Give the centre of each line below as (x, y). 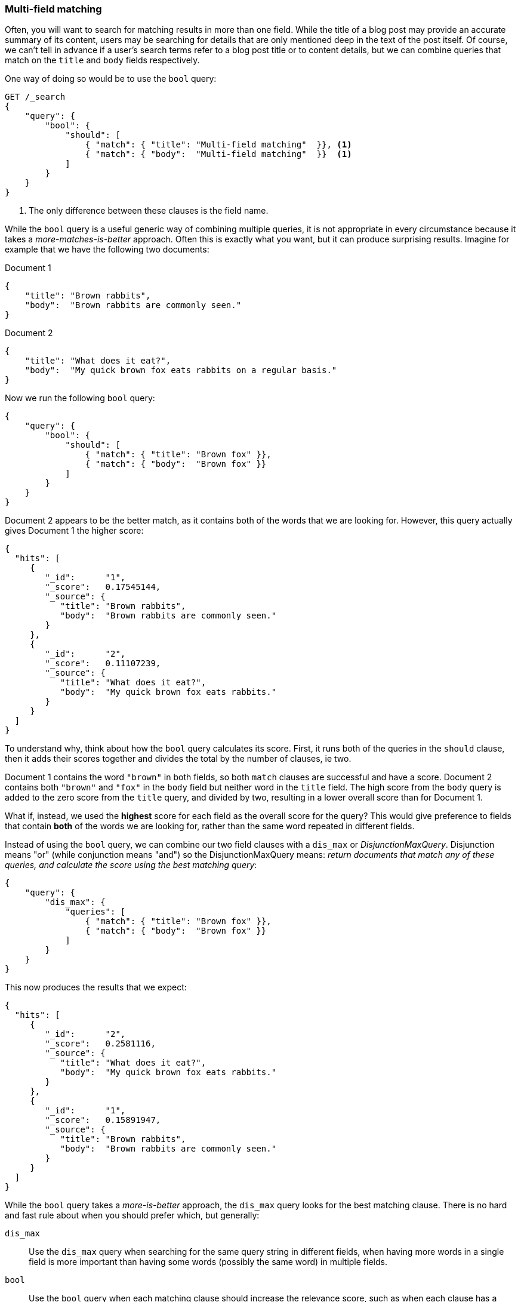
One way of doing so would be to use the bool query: (111, 79)
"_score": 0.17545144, (103, 587)
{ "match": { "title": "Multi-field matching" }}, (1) (218, 145)
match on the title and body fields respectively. (102, 60)
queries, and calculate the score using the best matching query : (131, 865)
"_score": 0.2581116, (100, 1044)
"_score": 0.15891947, (103, 1120)
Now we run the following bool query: (80, 398)
